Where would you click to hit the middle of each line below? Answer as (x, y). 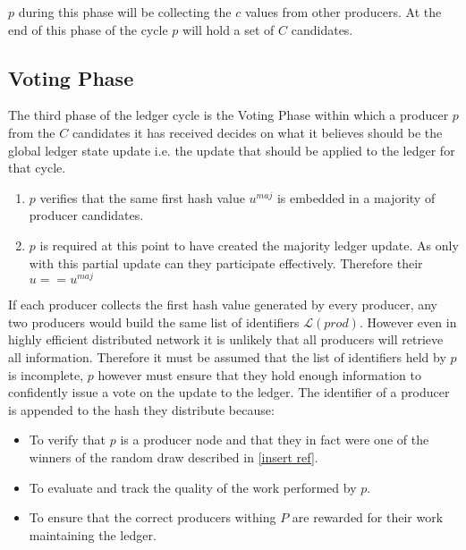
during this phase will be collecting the (125, 12)
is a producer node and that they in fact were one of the (275, 440)
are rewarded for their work (368, 517)
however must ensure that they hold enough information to (260, 374)
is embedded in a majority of (356, 197)
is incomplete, (46, 374)
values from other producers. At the (343, 12)
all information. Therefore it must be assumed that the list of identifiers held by (227, 357)
